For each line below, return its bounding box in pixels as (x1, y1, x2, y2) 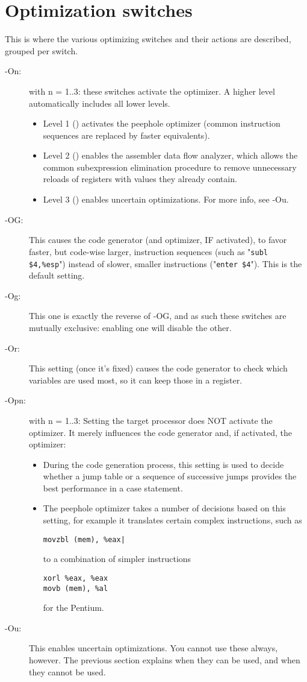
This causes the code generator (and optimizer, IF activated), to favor (29, 233, 287, 246)
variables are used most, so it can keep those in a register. (29, 373, 243, 386)
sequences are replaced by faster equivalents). (43, 128, 210, 141)
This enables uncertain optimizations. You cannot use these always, (29, 642, 278, 654)
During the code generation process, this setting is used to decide (43, 458, 284, 470)
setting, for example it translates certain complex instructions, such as (43, 514, 302, 526)
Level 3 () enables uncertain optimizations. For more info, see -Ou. (43, 193, 289, 206)
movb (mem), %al (43, 584, 108, 593)
